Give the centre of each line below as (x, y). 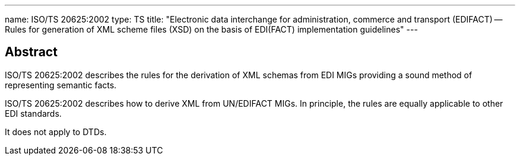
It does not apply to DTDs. (56, 132)
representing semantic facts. (61, 85)
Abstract (31, 52)
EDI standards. (33, 113)
